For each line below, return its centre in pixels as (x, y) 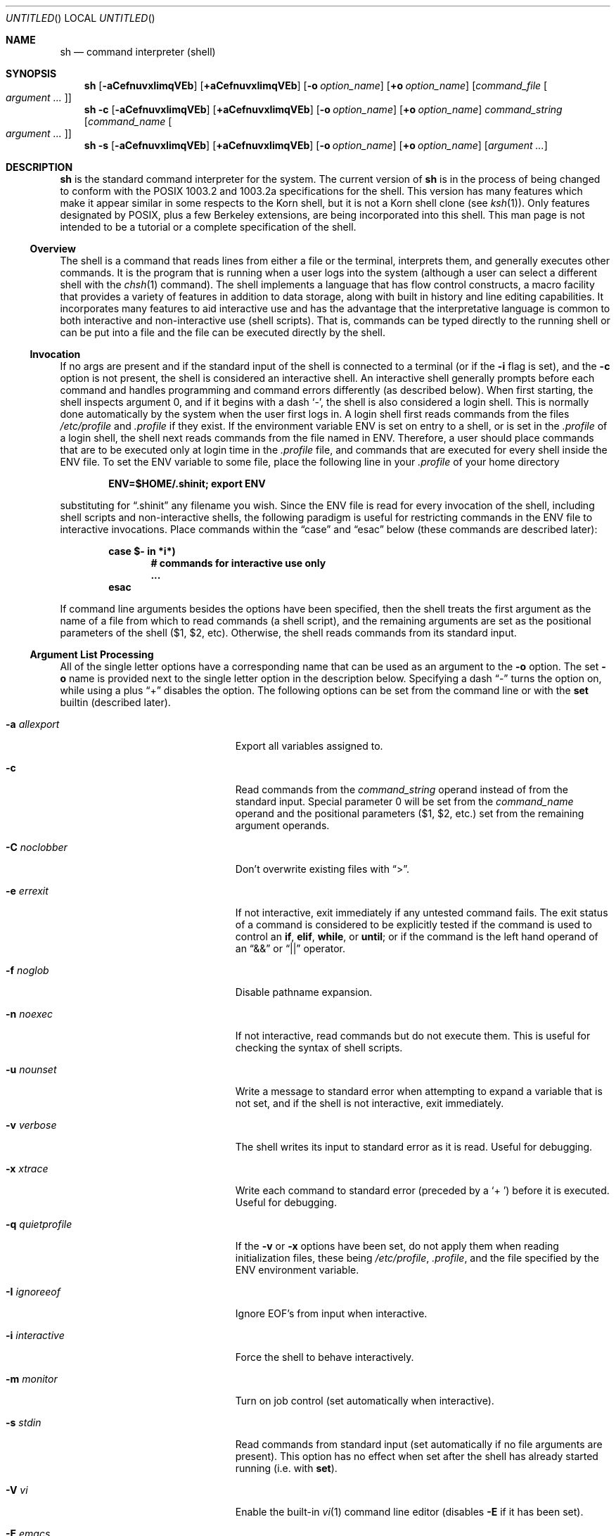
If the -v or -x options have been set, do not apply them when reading (397, 1246)
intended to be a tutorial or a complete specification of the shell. (208, 227)
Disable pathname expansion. (304, 992)
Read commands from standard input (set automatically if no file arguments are (419, 1444)
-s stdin (24, 1422)
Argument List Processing (92, 654)
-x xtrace (27, 1169)
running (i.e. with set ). (286, 1468)
